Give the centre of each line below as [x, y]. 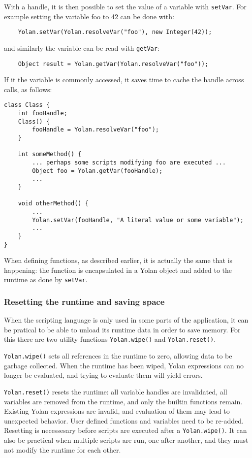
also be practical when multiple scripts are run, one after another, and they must [126, 440]
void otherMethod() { [53, 204]
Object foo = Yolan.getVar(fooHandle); [97, 171]
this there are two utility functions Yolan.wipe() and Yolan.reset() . [110, 339]
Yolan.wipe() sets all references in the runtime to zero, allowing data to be [118, 356]
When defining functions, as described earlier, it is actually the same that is [118, 260]
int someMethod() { [50, 154]
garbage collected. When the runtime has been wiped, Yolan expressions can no [124, 365]
